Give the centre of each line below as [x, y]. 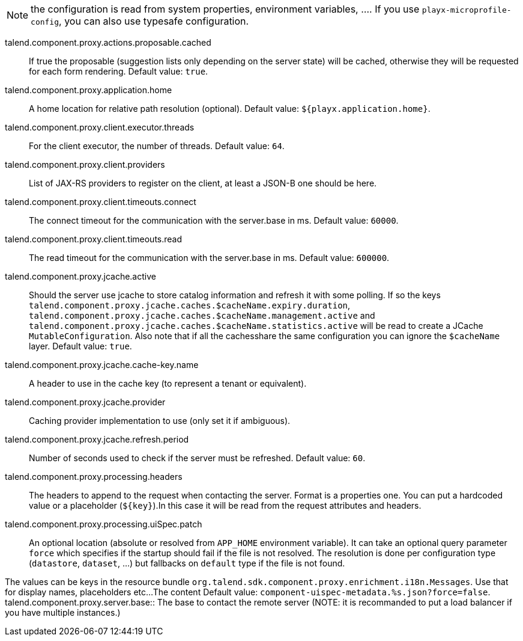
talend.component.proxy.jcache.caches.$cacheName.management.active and [202, 315]
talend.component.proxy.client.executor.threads [100, 127]
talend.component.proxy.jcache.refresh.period [97, 439]
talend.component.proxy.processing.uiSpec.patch [104, 524]
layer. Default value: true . [80, 346]
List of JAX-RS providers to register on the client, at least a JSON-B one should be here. [203, 183]
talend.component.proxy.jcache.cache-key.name [102, 365]
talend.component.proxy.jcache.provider [85, 402]
